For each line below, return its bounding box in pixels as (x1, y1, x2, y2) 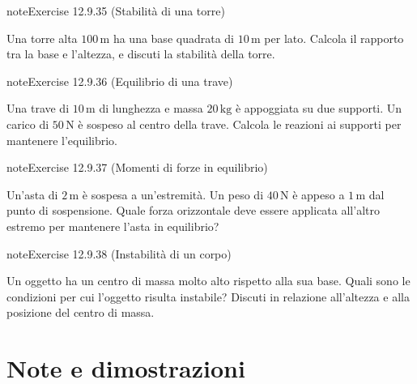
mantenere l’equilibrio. (6, 131, 117, 148)
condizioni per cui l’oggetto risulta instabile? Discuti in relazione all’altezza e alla (6, 288, 410, 305)
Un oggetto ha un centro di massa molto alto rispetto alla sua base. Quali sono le (6, 272, 411, 289)
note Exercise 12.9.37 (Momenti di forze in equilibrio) (6, 159, 268, 176)
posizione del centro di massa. (6, 304, 155, 321)
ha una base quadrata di (113, 29, 234, 46)
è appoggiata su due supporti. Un (235, 100, 402, 117)
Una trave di (6, 100, 70, 117)
